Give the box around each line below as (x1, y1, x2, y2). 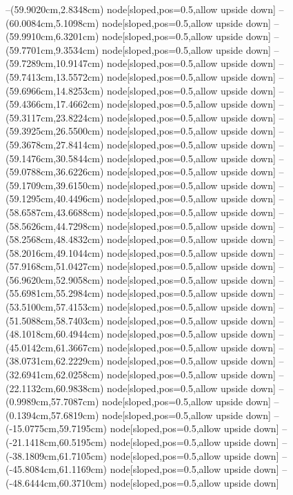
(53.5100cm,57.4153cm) (6, 300, 104, 314)
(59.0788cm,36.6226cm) (6, 164, 104, 179)
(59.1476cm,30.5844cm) (6, 151, 104, 165)
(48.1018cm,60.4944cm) (6, 327, 104, 341)
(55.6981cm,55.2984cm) (6, 286, 104, 300)
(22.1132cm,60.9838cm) (6, 380, 104, 395)
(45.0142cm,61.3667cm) (6, 340, 104, 354)
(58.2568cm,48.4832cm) (6, 232, 104, 246)
